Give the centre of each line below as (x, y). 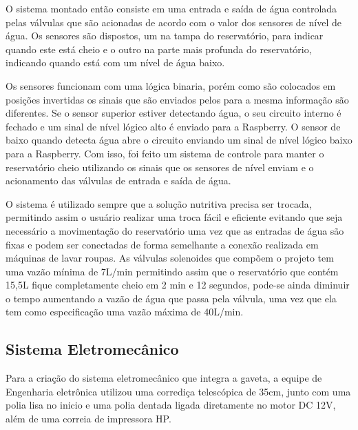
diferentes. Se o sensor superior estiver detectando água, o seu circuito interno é (173, 113)
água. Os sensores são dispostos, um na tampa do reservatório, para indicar (165, 36)
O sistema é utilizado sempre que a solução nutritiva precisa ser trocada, (159, 203)
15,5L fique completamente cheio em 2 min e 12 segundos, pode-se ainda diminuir (178, 285)
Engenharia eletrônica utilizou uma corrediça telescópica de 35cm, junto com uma (178, 391)
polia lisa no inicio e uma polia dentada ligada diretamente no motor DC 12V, (171, 405)
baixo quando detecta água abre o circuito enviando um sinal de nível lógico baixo (179, 140)
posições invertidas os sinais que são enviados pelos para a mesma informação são (177, 99)
